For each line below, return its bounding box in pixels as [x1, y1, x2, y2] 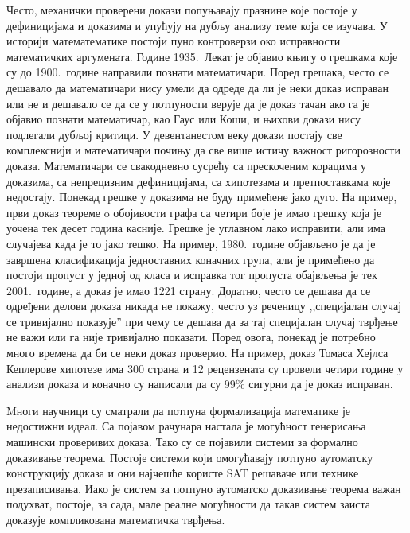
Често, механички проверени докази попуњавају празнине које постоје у [6, 2, 357, 18]
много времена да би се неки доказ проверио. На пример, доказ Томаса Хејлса [6, 344, 389, 361]
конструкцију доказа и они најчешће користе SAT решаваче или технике [6, 465, 359, 481]
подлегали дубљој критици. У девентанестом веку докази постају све [6, 126, 342, 142]
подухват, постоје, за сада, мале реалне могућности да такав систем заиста [6, 496, 370, 512]
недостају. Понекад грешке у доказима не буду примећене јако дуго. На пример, [6, 189, 397, 205]
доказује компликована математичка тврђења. [6, 512, 225, 527]
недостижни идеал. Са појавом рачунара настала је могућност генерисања [6, 418, 366, 434]
